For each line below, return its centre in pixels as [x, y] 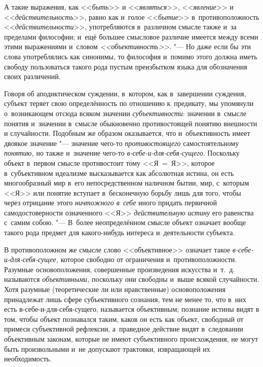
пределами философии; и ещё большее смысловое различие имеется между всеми [131, 36]
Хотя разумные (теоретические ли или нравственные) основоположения [115, 289]
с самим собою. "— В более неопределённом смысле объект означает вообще [125, 222]
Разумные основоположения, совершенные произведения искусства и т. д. [120, 269]
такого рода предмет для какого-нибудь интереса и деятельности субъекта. [120, 232]
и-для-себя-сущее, [31, 259]
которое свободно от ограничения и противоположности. [149, 259]
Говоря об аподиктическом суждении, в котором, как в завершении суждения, [125, 93]
